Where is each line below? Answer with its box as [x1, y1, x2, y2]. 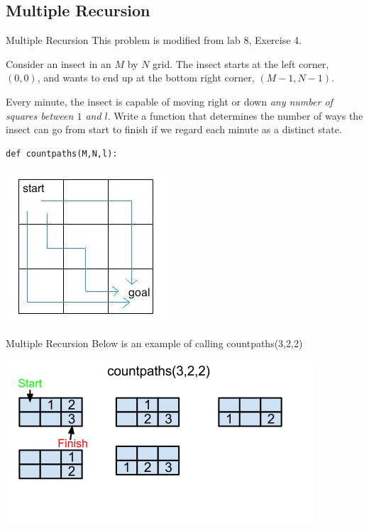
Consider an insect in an [6, 56, 111, 71]
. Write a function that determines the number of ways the [107, 108, 363, 123]
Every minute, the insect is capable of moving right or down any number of [6, 94, 333, 108]
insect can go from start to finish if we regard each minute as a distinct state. [6, 122, 342, 137]
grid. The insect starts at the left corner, [153, 56, 329, 71]
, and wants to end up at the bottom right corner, [37, 70, 255, 85]
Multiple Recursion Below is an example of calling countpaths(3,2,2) [6, 335, 303, 350]
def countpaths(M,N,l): [6, 148, 118, 159]
